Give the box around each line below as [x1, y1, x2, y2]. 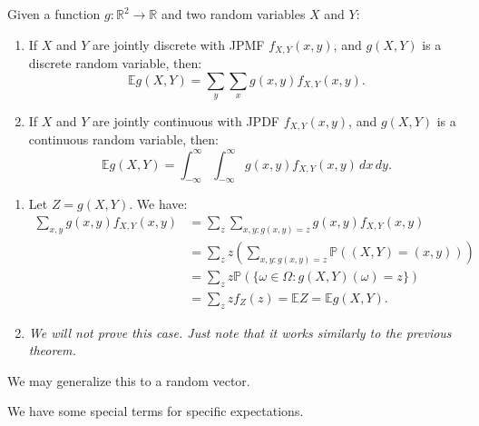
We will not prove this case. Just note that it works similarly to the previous [28, 322, 452, 342]
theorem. [28, 341, 76, 360]
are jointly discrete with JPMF [93, 35, 265, 54]
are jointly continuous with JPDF [93, 112, 279, 131]
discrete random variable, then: [28, 54, 202, 73]
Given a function [7, 5, 101, 23]
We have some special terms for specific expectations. [7, 401, 304, 421]
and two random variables [161, 5, 306, 23]
